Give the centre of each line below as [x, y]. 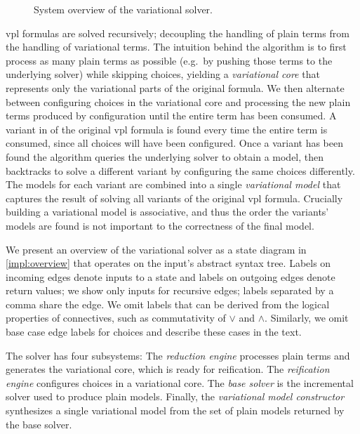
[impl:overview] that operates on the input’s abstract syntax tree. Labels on [168, 263]
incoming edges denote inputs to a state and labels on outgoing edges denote [171, 276]
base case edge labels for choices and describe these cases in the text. [154, 332]
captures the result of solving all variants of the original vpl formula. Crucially [174, 198]
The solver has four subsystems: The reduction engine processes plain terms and [178, 355]
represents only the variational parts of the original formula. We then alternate [175, 87]
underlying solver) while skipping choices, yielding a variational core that [163, 74]
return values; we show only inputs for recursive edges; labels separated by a [170, 290]
